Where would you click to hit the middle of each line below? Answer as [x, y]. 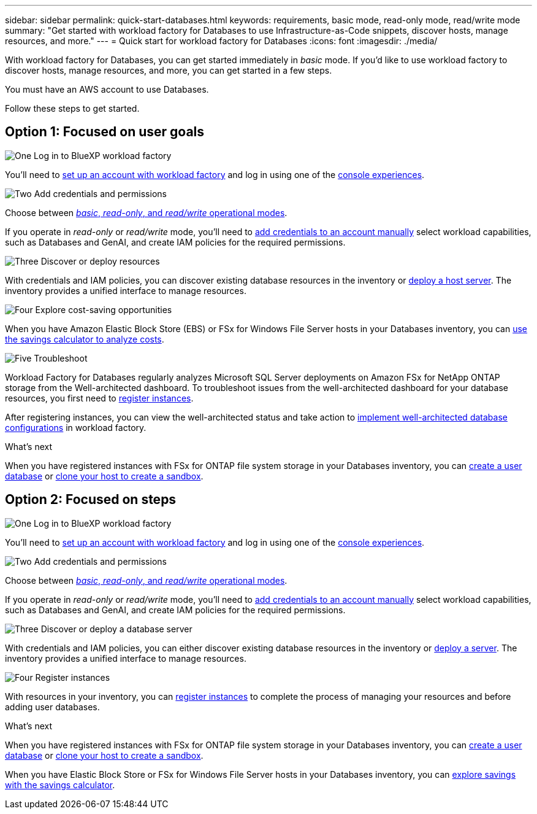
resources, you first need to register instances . [99, 398]
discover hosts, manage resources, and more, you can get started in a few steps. [169, 70]
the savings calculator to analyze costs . [85, 339]
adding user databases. [52, 707]
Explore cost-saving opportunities [104, 309]
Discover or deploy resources [100, 261]
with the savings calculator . [60, 785]
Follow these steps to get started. [72, 108]
